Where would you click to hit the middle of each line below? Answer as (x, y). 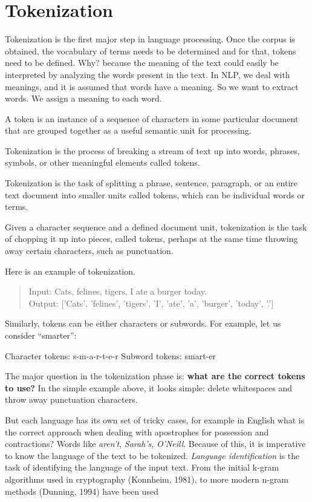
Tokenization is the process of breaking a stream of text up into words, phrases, (152, 150)
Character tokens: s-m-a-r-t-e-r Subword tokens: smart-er (110, 355)
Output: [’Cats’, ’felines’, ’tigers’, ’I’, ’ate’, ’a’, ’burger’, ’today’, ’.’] (151, 303)
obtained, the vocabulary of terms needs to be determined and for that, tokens (151, 51)
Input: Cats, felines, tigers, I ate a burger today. (118, 291)
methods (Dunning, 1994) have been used (82, 491)
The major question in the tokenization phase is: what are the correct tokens (155, 376)
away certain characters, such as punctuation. (89, 251)
